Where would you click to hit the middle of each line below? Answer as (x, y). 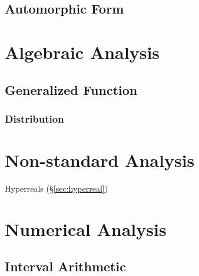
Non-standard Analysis (100, 160)
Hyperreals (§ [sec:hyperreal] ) (57, 188)
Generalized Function (71, 89)
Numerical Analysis (86, 229)
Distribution (34, 118)
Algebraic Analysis (82, 52)
